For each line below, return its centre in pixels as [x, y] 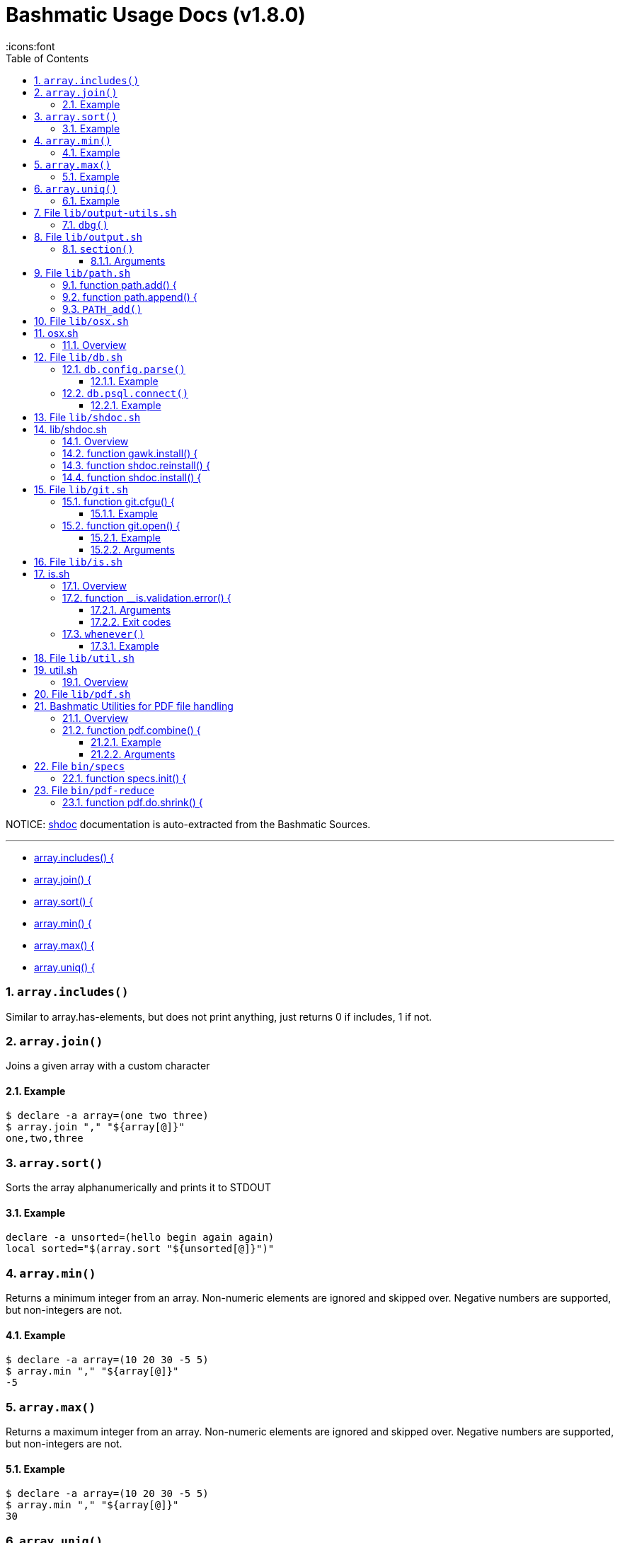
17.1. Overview [94, 585]
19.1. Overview [96, 682]
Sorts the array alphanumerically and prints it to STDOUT [139, 1188]
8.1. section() [98, 248]
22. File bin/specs [80, 766]
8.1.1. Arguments [128, 260]
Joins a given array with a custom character [108, 1066]
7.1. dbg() [85, 224]
